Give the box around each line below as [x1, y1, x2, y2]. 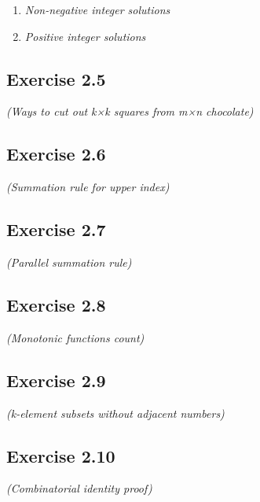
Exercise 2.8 [6, 292, 106, 316]
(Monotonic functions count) [6, 329, 145, 345]
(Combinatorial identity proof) [6, 480, 152, 496]
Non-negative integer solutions [24, 2, 170, 17]
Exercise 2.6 [6, 142, 106, 166]
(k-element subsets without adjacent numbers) [6, 404, 225, 421]
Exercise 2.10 [6, 443, 115, 467]
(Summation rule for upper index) [6, 179, 170, 195]
